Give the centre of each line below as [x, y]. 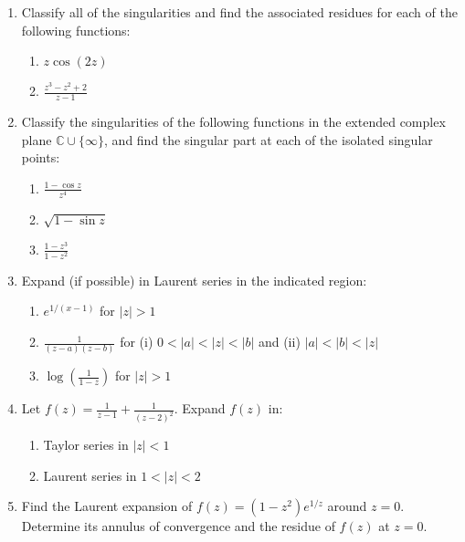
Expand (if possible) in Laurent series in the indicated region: [194, 280]
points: [41, 157]
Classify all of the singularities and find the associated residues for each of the [239, 12]
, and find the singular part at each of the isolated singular [269, 139]
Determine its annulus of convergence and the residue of [178, 526]
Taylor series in [86, 445]
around [347, 506]
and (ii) [279, 342]
